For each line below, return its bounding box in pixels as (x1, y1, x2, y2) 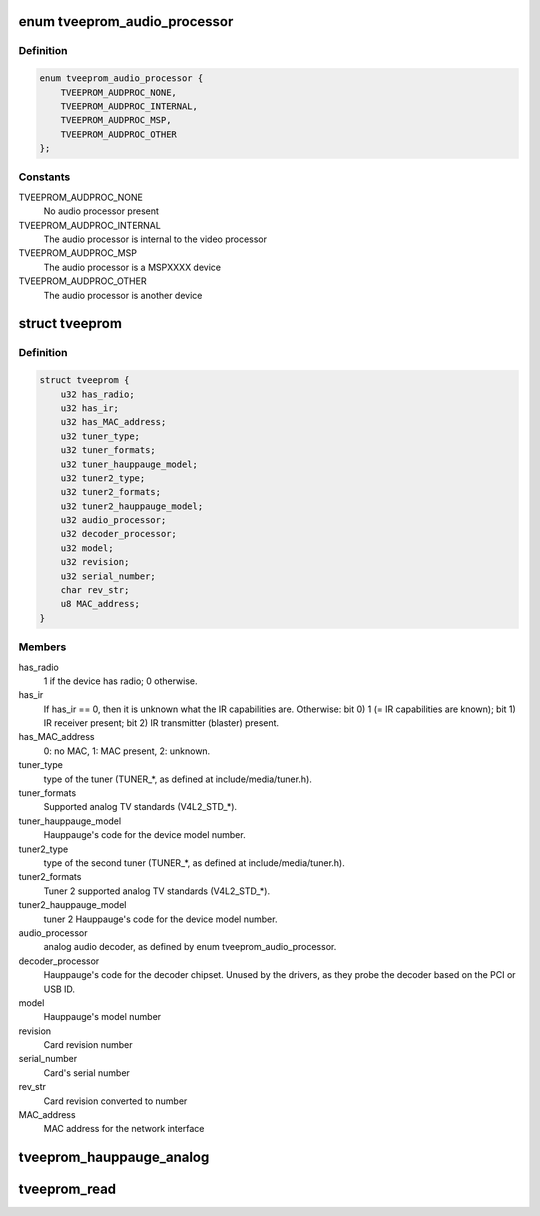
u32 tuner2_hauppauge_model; (60, 500, 204, 512)
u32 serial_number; (60, 570, 157, 582)
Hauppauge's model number (43, 1011, 162, 1023)
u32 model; (60, 542, 114, 554)
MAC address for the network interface (43, 1123, 205, 1135)
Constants (18, 170, 71, 184)
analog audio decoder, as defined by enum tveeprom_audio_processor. (43, 941, 337, 953)
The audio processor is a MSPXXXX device (43, 261, 222, 273)
